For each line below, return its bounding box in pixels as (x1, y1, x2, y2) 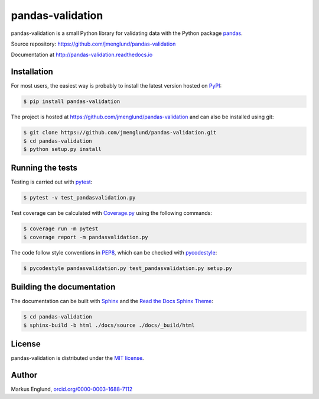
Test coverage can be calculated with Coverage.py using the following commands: (11, 210, 212, 217)
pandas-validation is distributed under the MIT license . (11, 355, 144, 362)
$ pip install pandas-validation (23, 98, 121, 105)
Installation (11, 67, 53, 77)
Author (11, 370, 38, 380)
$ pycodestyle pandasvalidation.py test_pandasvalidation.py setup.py (23, 265, 233, 272)
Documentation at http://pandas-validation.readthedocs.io (11, 51, 153, 59)
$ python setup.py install (23, 146, 102, 152)
